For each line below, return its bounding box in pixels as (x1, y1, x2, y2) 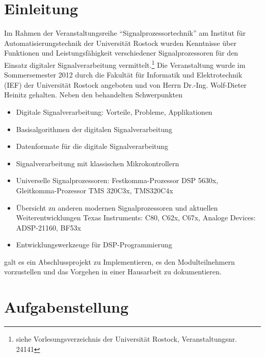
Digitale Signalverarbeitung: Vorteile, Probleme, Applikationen (16, 106, 213, 117)
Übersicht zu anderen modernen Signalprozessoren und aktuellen (16, 202, 218, 213)
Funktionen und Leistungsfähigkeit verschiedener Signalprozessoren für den (4, 47, 238, 58)
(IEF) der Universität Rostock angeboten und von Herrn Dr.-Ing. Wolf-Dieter (4, 79, 247, 90)
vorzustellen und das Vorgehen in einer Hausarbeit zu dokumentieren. (4, 266, 222, 277)
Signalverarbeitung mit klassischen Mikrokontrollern (16, 158, 179, 168)
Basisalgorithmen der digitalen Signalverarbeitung (16, 123, 173, 134)
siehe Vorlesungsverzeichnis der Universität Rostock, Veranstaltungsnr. (16, 334, 237, 344)
